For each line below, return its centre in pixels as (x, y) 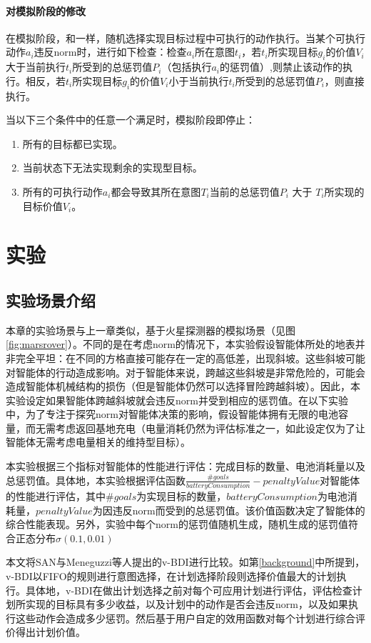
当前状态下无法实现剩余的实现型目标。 (112, 168)
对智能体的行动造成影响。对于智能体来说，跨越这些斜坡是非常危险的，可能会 (185, 372)
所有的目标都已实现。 (72, 143)
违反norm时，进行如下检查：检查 (110, 52)
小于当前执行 (199, 80)
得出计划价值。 (50, 632)
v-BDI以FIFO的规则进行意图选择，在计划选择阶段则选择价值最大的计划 (171, 575)
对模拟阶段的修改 (46, 10)
